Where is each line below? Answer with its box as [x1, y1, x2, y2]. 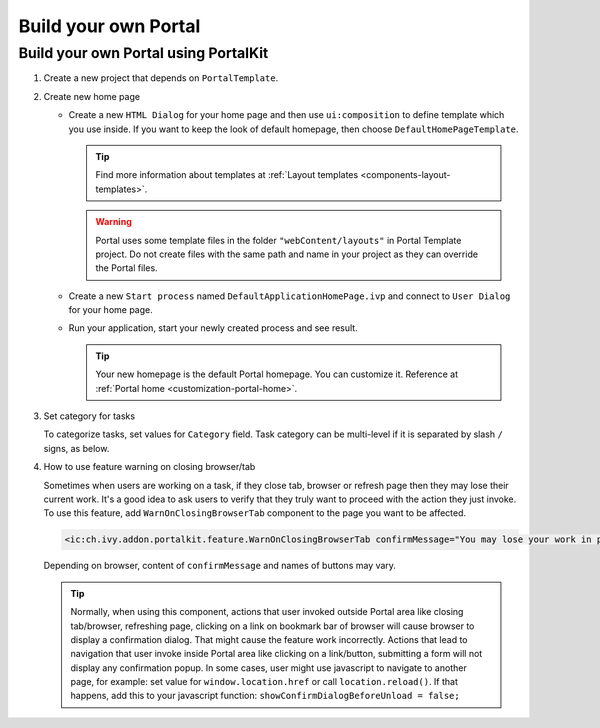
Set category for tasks [43, 410, 135, 422]
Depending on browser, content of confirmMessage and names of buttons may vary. [43, 560, 397, 572]
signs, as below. [43, 442, 110, 454]
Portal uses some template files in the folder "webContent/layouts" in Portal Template [95, 234, 462, 246]
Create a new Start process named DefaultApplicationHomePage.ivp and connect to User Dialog [68, 290, 511, 302]
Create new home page [43, 90, 140, 102]
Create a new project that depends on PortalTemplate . [43, 72, 279, 84]
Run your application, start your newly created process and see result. [68, 322, 359, 334]
